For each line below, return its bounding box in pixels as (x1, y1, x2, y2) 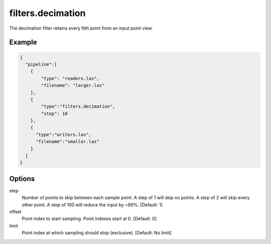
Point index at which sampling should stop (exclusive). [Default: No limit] (22, 230, 172, 236)
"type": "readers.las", (41, 75, 100, 81)
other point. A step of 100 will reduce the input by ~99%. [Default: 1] (22, 201, 163, 208)
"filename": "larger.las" (41, 83, 105, 88)
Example (9, 38, 37, 47)
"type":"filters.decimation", (41, 103, 115, 109)
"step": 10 (41, 110, 68, 116)
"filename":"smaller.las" (36, 139, 100, 145)
